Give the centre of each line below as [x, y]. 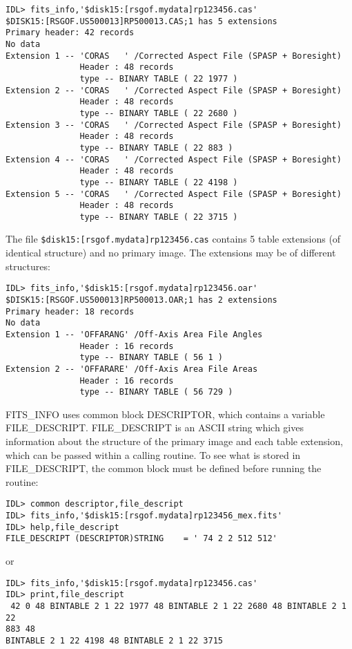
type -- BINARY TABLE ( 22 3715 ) [159, 217]
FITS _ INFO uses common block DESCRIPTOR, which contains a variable [165, 414]
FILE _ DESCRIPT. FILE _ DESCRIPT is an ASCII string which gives [155, 427]
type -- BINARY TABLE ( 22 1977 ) [159, 78]
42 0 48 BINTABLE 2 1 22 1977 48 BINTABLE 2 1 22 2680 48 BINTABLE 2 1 [178, 606]
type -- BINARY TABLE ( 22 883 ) [156, 148]
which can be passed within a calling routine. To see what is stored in [153, 454]
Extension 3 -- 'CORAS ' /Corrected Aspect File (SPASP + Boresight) [174, 125]
